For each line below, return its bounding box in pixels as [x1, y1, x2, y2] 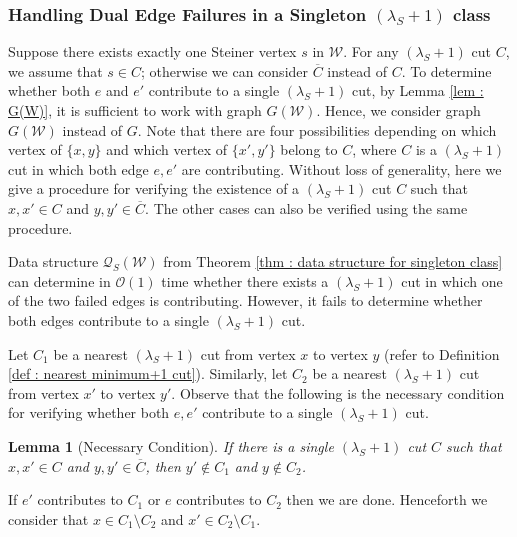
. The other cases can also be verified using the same [145, 197, 468, 218]
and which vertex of [106, 139, 228, 160]
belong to [280, 139, 338, 160]
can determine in [8, 270, 111, 291]
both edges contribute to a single [8, 309, 209, 330]
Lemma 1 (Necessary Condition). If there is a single [8, 435, 334, 456]
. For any [343, 41, 399, 62]
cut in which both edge [8, 158, 149, 179]
